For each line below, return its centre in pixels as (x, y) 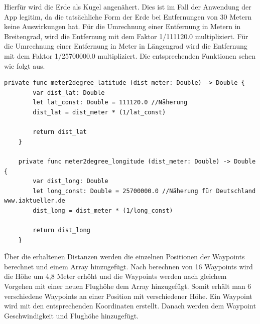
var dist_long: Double (71, 181)
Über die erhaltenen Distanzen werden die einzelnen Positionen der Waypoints (124, 257)
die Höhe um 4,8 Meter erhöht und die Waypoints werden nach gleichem (115, 276)
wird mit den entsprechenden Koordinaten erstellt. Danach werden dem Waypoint (130, 306)
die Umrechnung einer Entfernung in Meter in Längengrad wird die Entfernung (126, 46)
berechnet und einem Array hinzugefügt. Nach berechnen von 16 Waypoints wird (128, 266)
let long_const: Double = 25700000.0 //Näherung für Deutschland (144, 191)
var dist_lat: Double (69, 93)
